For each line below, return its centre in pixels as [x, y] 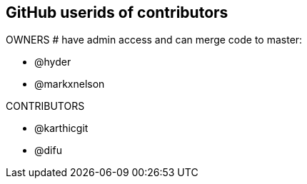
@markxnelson [70, 84]
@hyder [53, 62]
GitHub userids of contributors [117, 12]
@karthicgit [61, 128]
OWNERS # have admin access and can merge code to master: [154, 40]
